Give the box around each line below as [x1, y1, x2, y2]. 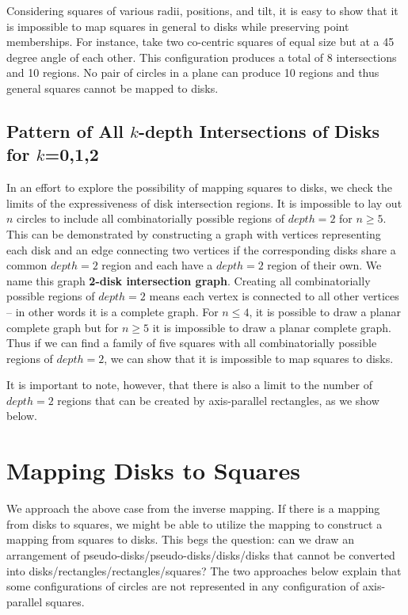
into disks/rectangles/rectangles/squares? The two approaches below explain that [6, 562, 402, 579]
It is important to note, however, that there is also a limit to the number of [6, 376, 372, 393]
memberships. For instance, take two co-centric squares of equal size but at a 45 [6, 33, 395, 50]
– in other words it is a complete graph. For [6, 303, 219, 319]
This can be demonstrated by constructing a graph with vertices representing [6, 225, 381, 242]
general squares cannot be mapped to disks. [6, 79, 219, 96]
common [6, 257, 48, 273]
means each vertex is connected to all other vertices [149, 288, 399, 304]
